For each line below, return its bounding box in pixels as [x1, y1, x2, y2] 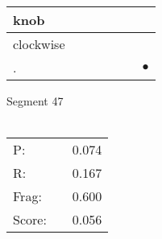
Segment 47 [6, 93, 64, 109]
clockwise [13, 35, 65, 53]
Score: [13, 210, 47, 229]
